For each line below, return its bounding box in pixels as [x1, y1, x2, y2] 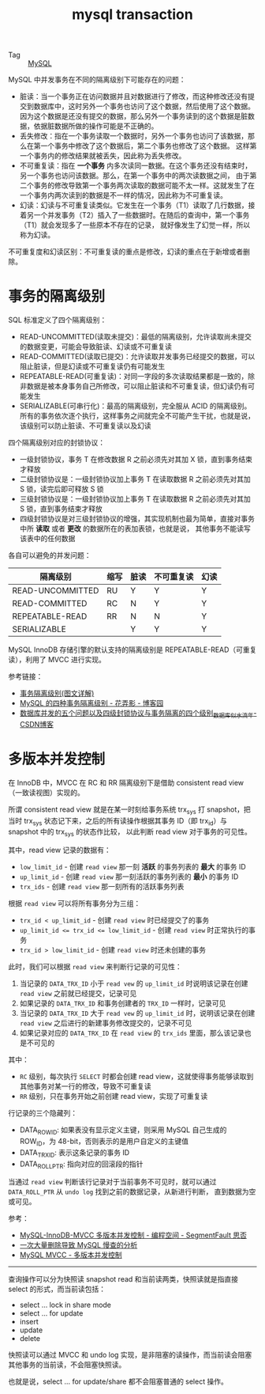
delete [19, 1334, 41, 1343]
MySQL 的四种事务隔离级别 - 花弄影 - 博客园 [19, 699, 164, 708]
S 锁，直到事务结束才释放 [19, 504, 103, 513]
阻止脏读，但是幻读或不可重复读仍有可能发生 [19, 362, 166, 371]
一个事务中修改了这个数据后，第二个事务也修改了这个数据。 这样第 [40, 141, 257, 151]
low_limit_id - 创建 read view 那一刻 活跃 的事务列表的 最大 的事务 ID [19, 862, 246, 872]
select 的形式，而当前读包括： [8, 1284, 106, 1294]
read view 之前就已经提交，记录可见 [19, 989, 137, 998]
